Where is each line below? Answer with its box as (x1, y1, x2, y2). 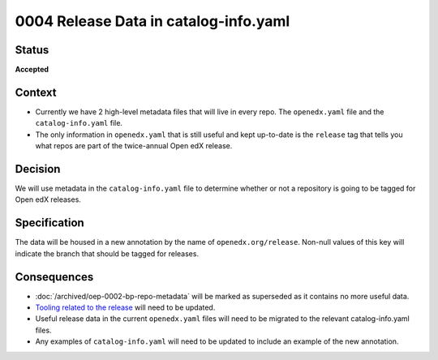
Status (15, 43, 49, 57)
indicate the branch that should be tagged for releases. (15, 248, 199, 259)
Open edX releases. (15, 195, 81, 204)
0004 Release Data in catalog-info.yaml (15, 12, 290, 30)
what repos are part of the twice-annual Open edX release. (35, 141, 233, 151)
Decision (15, 162, 61, 176)
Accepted (15, 65, 49, 75)
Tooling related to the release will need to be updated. (35, 302, 216, 312)
